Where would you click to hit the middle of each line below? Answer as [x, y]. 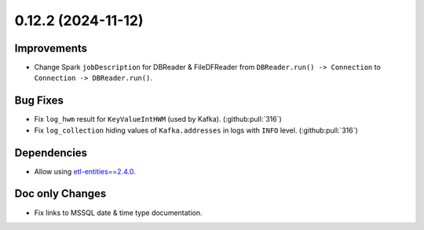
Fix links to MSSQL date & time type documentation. [119, 213]
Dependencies [51, 153]
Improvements [51, 48]
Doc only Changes [60, 193]
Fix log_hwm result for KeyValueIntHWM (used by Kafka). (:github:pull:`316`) [158, 119]
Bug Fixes [39, 101]
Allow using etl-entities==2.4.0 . [85, 171]
